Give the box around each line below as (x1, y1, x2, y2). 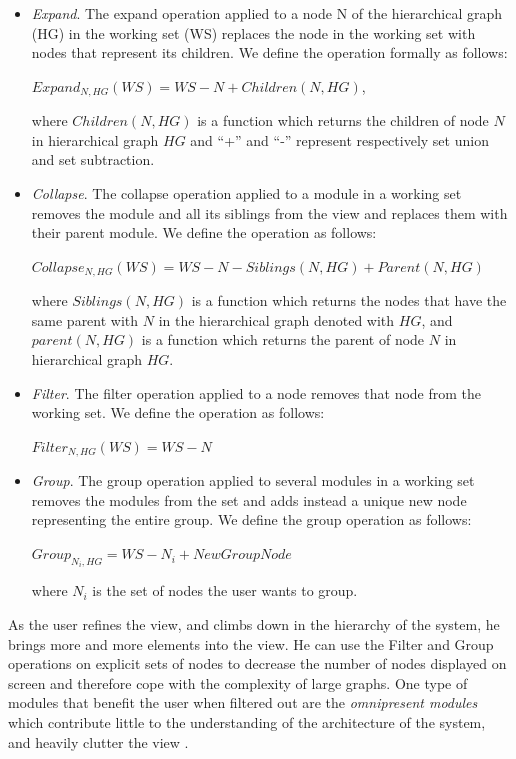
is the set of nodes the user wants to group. (92, 580, 358, 601)
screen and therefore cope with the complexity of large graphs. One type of (8, 672, 468, 693)
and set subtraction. (31, 149, 155, 170)
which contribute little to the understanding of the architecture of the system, (8, 712, 486, 733)
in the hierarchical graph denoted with (158, 309, 395, 330)
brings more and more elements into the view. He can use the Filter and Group (8, 633, 494, 654)
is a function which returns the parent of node (141, 329, 425, 350)
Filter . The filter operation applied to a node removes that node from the (31, 382, 482, 403)
